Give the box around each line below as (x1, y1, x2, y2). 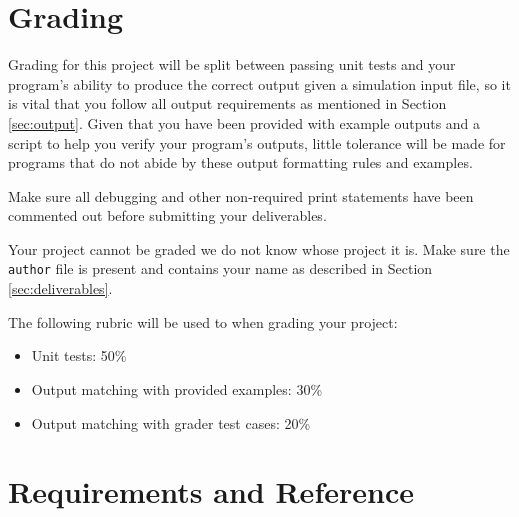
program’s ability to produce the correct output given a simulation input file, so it (8, 73, 511, 94)
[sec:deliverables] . (8, 278, 113, 299)
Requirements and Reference (8, 471, 414, 512)
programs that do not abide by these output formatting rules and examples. (8, 152, 473, 173)
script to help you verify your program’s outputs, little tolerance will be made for (8, 132, 506, 153)
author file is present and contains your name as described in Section (8, 258, 433, 279)
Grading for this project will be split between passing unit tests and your (8, 54, 456, 75)
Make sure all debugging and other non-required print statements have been (8, 185, 474, 206)
